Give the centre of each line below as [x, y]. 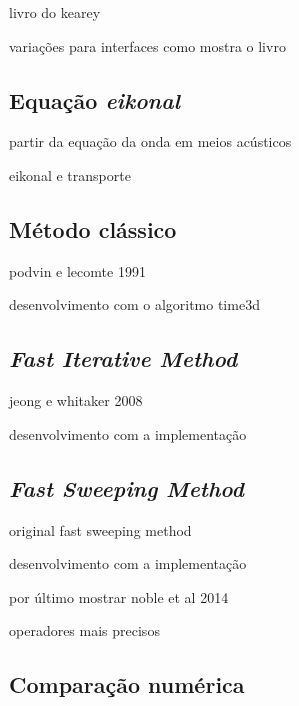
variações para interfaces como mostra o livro [147, 45]
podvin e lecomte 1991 [77, 270]
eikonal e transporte [70, 174]
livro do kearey [55, 12]
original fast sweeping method [100, 529]
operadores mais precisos [84, 630]
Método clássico [93, 228]
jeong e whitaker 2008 [76, 400]
